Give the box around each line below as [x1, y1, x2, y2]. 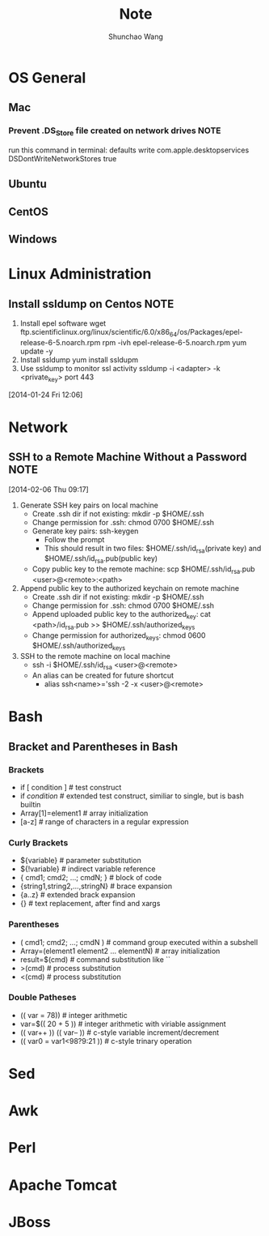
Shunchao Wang [107, 32, 164, 41]
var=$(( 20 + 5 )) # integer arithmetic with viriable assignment [19, 1019, 226, 1029]
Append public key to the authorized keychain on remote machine [19, 584, 240, 593]
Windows [8, 233, 57, 246]
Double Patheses [8, 992, 77, 1003]
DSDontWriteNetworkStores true [8, 153, 117, 163]
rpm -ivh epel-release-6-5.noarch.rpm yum [102, 337, 247, 347]
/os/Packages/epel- [176, 327, 243, 337]
